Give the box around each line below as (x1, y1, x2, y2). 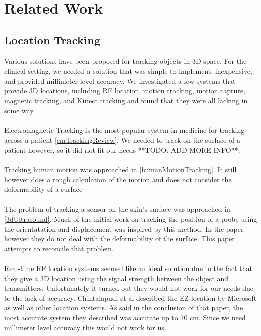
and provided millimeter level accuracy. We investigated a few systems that (4, 75, 236, 86)
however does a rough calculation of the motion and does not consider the (4, 174, 232, 184)
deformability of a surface (4, 184, 83, 194)
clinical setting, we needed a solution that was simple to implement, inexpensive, (4, 65, 252, 76)
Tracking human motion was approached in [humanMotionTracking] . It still (4, 164, 237, 175)
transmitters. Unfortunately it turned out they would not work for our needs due (4, 283, 254, 293)
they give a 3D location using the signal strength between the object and (4, 273, 229, 283)
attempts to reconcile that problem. (4, 243, 114, 253)
